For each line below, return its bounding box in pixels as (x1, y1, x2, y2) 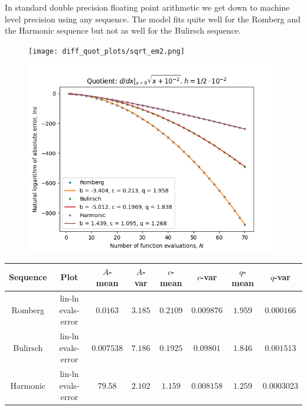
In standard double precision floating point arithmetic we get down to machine (5, 1, 290, 13)
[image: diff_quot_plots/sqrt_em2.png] (28, 47, 185, 55)
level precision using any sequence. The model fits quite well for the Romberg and (5, 12, 301, 25)
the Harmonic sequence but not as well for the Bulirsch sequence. (5, 24, 241, 37)
